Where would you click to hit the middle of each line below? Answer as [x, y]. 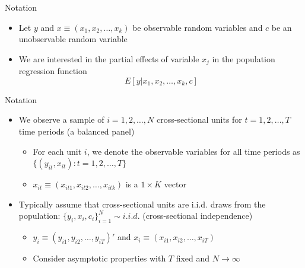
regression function [53, 71]
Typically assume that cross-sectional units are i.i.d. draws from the [142, 204]
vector [175, 184]
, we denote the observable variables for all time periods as [193, 151]
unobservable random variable [73, 39]
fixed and [193, 258]
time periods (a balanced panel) [77, 131]
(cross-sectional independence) [198, 216]
